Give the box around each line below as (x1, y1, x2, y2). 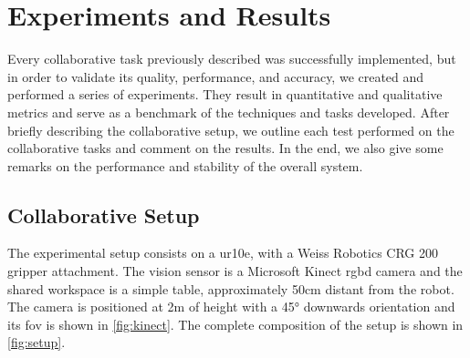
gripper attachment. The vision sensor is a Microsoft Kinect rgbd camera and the (7, 261, 463, 281)
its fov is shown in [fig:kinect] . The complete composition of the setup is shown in (7, 314, 464, 333)
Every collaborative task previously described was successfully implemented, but (7, 49, 456, 68)
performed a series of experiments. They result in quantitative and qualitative (7, 85, 443, 104)
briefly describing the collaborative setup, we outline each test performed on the (7, 120, 454, 139)
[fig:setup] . (7, 332, 66, 352)
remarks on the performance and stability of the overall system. (7, 156, 363, 175)
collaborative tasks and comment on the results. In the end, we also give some (7, 138, 444, 158)
